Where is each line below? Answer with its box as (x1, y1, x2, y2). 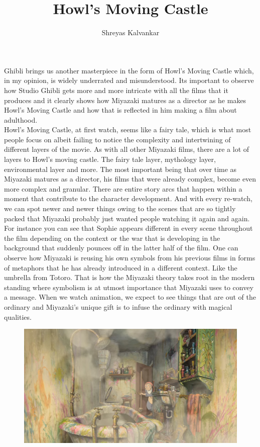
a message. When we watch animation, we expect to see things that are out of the (4, 292, 256, 302)
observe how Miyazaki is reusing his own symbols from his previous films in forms (4, 252, 255, 262)
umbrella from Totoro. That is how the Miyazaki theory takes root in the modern (4, 272, 255, 283)
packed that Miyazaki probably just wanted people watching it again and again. (4, 213, 250, 223)
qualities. (4, 311, 32, 322)
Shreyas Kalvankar (101, 27, 160, 38)
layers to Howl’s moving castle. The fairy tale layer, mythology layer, (4, 154, 216, 164)
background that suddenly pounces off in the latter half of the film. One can (4, 242, 238, 253)
